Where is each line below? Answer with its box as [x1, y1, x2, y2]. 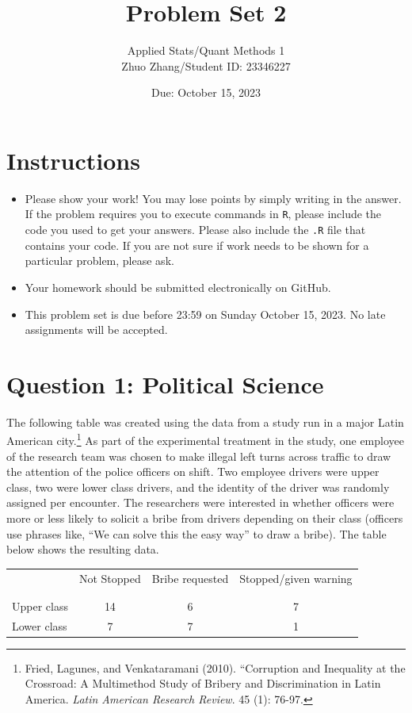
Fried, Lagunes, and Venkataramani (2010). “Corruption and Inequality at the [25, 659, 406, 676]
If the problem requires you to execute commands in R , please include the [25, 205, 382, 222]
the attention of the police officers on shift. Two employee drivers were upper [6, 463, 380, 480]
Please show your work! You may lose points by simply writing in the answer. [25, 190, 402, 206]
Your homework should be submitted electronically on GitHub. [25, 278, 331, 295]
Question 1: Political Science [6, 367, 324, 400]
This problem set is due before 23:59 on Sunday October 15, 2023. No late [25, 305, 386, 322]
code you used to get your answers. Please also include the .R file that [25, 221, 366, 238]
